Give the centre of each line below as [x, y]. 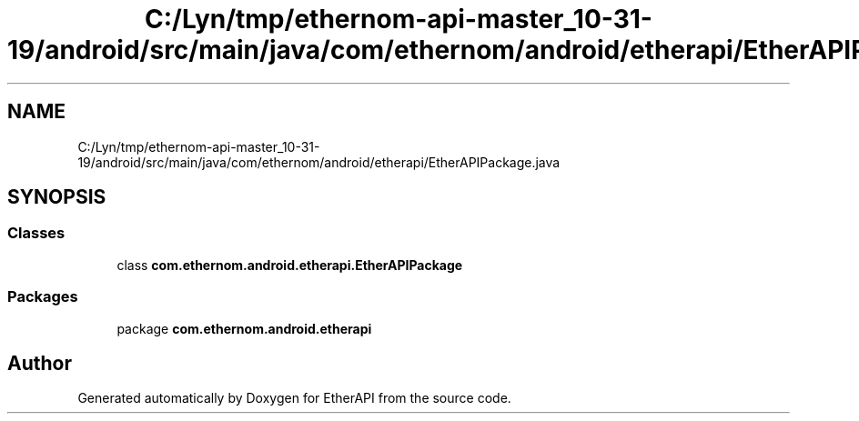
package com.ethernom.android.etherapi [244, 328]
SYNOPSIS [57, 197]
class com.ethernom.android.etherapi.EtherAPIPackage [290, 265]
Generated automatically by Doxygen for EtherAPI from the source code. [294, 398]
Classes [36, 233]
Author [40, 363]
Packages [43, 297]
